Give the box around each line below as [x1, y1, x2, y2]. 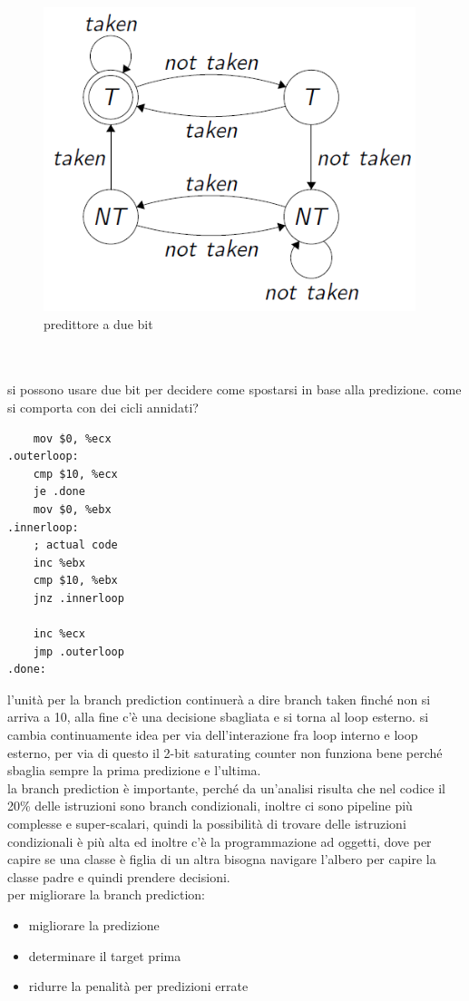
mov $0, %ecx [33, 432, 112, 445]
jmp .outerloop [33, 645, 124, 658]
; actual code [33, 539, 118, 552]
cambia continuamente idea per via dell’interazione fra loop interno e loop [7, 725, 418, 744]
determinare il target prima [28, 946, 181, 965]
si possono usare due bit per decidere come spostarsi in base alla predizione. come [7, 380, 462, 399]
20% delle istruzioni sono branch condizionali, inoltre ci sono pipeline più [7, 796, 413, 815]
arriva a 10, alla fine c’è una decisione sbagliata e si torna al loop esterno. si [7, 707, 429, 726]
